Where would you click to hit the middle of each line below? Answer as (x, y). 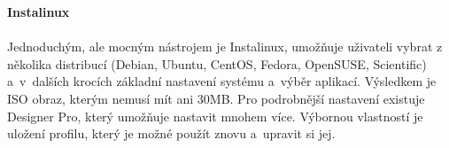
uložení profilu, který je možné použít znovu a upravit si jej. (171, 133)
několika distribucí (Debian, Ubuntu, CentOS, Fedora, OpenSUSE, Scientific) (217, 63)
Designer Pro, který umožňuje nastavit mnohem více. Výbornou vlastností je (215, 116)
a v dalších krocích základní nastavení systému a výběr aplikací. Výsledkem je (222, 81)
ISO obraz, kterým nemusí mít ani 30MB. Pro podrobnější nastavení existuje (216, 98)
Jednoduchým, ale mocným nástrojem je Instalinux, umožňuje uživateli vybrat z (225, 47)
